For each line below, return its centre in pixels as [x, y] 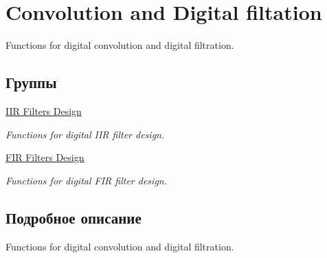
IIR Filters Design [44, 110]
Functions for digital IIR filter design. [85, 134]
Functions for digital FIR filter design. [87, 180]
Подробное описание [74, 217]
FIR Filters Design [45, 157]
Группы [31, 82]
